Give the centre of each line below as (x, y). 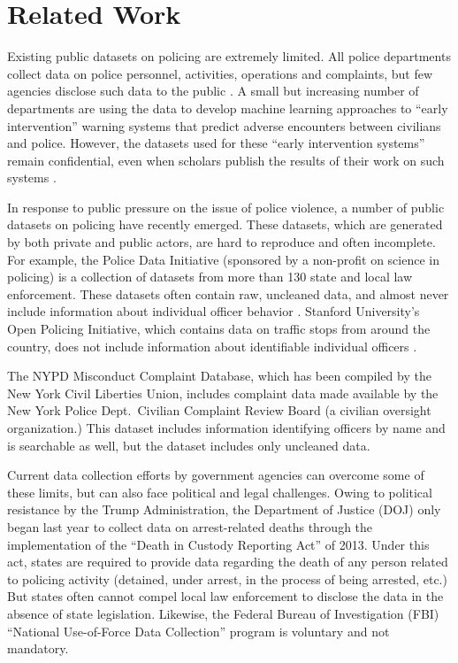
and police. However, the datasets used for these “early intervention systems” (216, 143)
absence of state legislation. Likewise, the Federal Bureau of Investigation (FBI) (223, 613)
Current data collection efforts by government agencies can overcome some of (216, 475)
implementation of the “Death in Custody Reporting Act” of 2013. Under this (218, 544)
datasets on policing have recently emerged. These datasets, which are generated (225, 224)
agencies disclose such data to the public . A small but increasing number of (213, 91)
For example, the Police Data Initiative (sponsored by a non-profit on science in (223, 259)
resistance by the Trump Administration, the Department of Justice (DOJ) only (224, 509)
